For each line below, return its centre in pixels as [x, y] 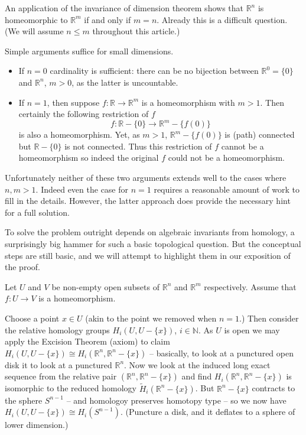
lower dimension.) [37, 425]
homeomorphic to [36, 19]
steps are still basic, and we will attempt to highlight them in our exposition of [148, 255]
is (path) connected [260, 134]
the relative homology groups [57, 330]
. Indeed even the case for [82, 189]
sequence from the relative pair [61, 376]
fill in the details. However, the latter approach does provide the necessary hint [148, 201]
